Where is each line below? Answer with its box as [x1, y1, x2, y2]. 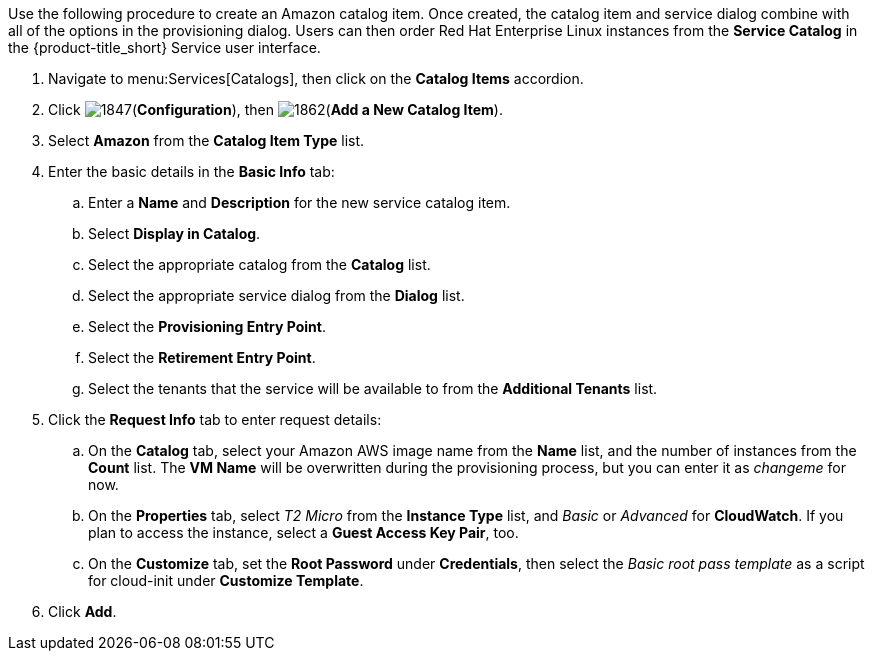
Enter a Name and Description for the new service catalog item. [88, 194, 511, 211]
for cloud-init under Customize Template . [88, 572, 364, 589]
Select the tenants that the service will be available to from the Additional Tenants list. [88, 380, 658, 397]
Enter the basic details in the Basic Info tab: [48, 163, 335, 180]
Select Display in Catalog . [88, 225, 261, 242]
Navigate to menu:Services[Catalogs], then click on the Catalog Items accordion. [48, 70, 584, 87]
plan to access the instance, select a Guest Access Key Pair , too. [88, 524, 519, 541]
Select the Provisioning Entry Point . [88, 318, 326, 335]
